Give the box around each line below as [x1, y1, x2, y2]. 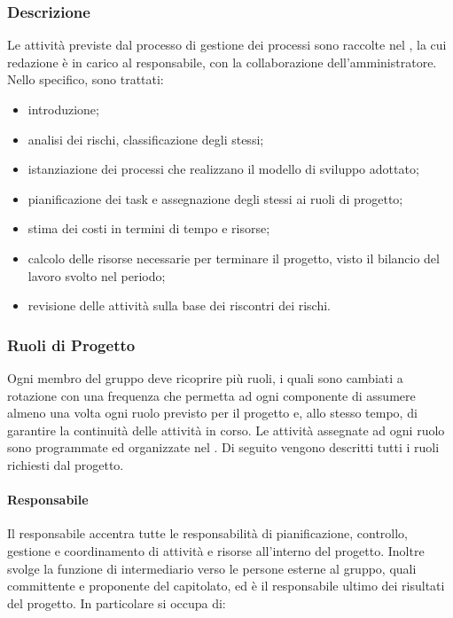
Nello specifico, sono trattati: [7, 70, 164, 89]
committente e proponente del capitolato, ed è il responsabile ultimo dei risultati [7, 576, 445, 595]
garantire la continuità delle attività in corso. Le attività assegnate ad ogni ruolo [7, 420, 445, 439]
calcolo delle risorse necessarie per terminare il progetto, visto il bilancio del [27, 248, 440, 267]
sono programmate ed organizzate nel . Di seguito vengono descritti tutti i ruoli [7, 438, 440, 457]
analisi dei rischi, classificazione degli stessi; [27, 129, 264, 148]
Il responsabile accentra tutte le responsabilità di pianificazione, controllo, [7, 524, 408, 543]
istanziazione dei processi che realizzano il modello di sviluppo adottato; [27, 160, 419, 178]
